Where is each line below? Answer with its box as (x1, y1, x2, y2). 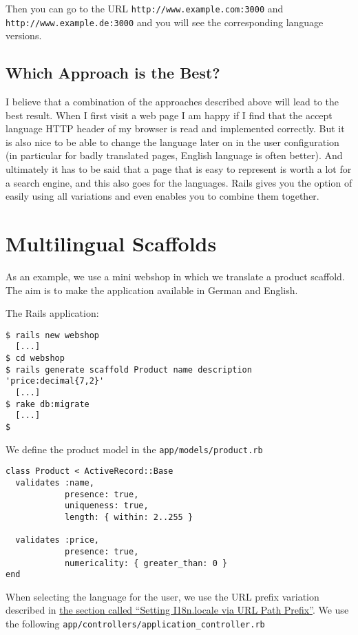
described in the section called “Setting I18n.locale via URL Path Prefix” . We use (6, 603, 349, 617)
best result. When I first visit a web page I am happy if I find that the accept (6, 107, 333, 122)
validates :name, (15, 477, 94, 488)
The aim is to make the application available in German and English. (6, 282, 298, 297)
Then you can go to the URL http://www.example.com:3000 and (6, 1, 284, 15)
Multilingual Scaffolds (6, 229, 217, 258)
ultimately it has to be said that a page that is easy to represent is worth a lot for (6, 162, 352, 176)
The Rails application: (6, 306, 99, 320)
